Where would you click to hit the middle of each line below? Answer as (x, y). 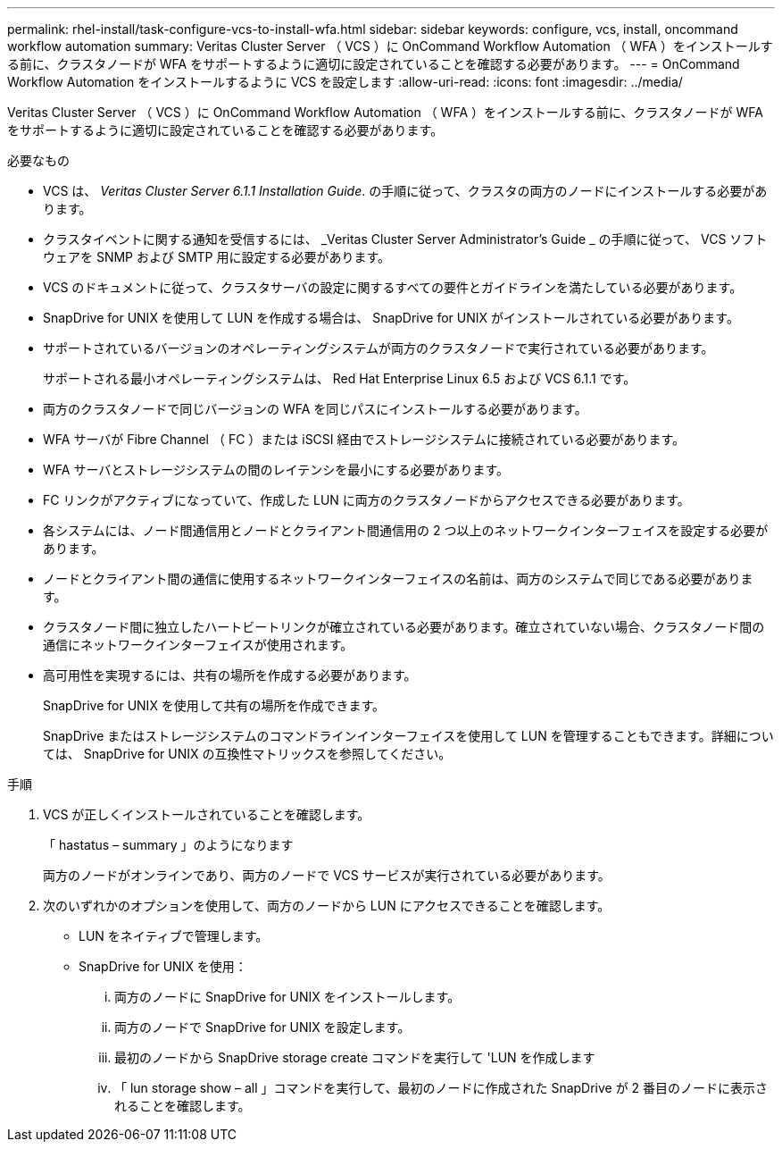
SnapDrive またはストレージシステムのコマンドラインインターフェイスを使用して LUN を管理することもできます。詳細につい (408, 736)
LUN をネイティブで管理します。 (174, 936)
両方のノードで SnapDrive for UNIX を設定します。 (262, 1027)
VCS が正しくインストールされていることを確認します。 (207, 814)
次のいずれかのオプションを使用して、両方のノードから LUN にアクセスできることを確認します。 (327, 906)
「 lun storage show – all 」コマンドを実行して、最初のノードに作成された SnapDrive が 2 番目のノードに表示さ (441, 1088)
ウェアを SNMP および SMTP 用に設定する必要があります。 (217, 257)
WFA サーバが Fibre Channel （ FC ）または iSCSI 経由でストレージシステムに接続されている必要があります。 (364, 439)
